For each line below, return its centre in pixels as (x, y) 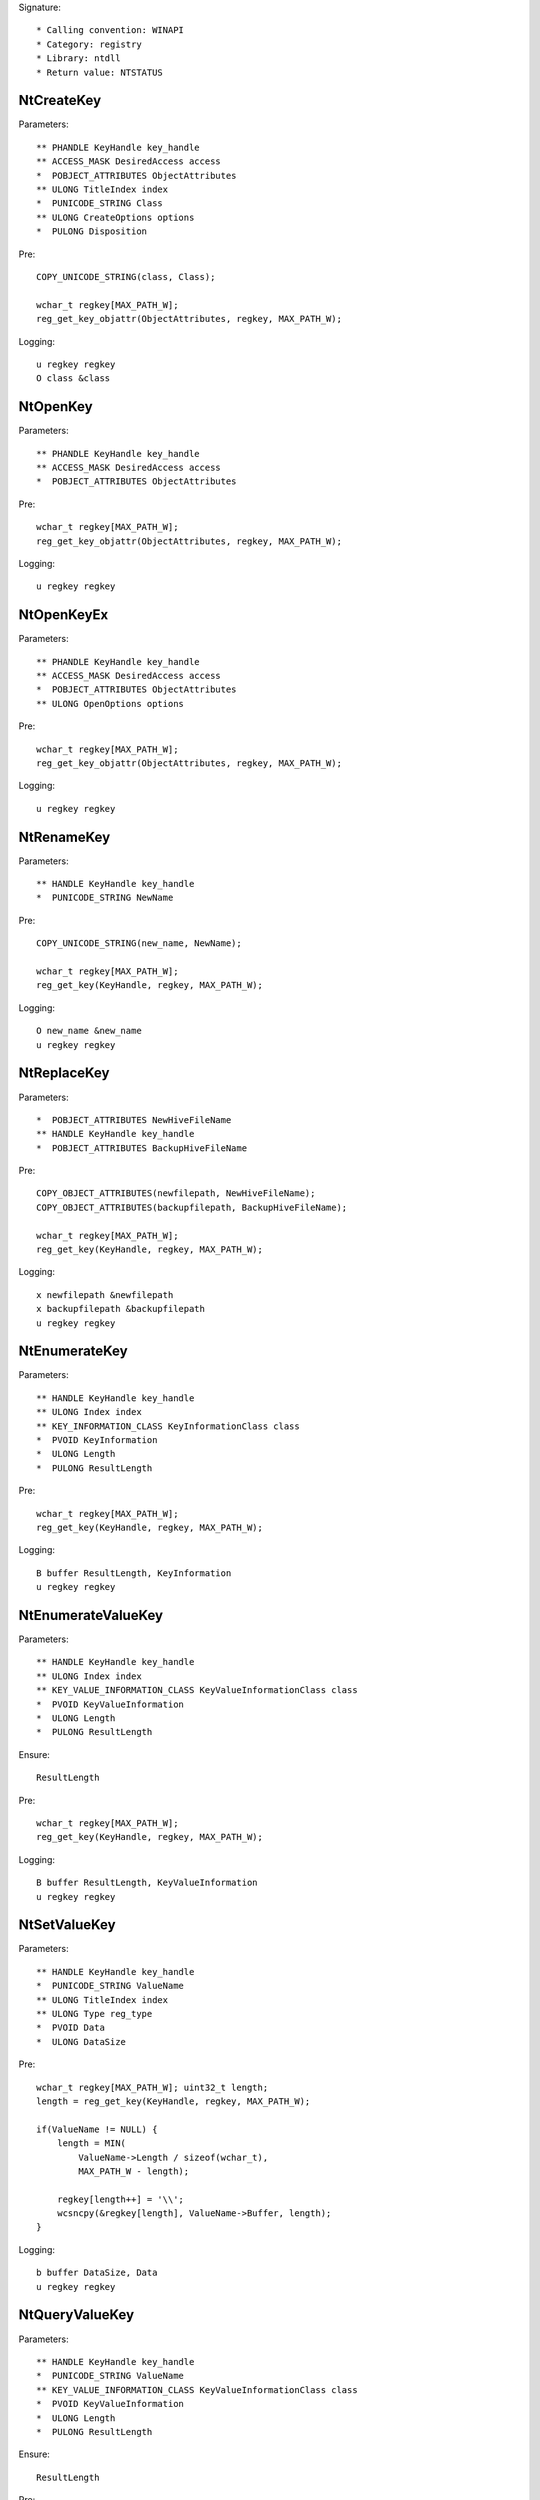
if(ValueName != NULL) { (97, 2129)
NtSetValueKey (67, 1925)
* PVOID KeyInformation (97, 1440)
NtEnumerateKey (73, 1351)
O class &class (73, 378)
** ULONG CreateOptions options (115, 217)
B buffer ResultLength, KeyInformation (134, 1573)
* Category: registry (89, 44)
